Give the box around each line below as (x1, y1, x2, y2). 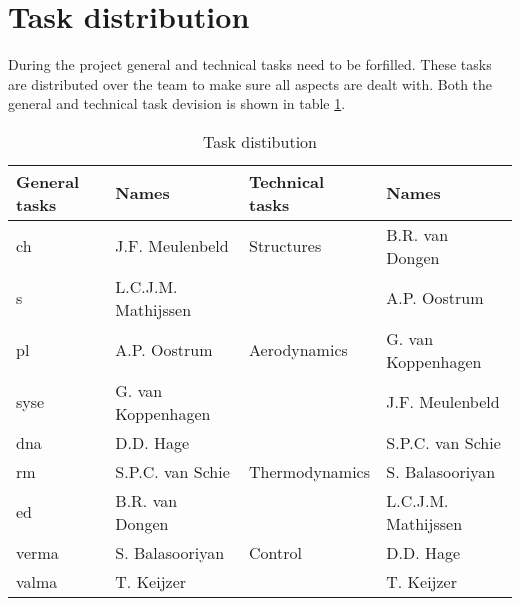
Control (249, 540, 302, 564)
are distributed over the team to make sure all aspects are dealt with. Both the (8, 73, 493, 94)
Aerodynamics (249, 338, 348, 362)
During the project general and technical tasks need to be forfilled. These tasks (8, 54, 492, 75)
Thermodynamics (249, 459, 371, 483)
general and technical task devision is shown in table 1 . (8, 93, 346, 114)
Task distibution (203, 129, 317, 153)
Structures (249, 234, 322, 258)
